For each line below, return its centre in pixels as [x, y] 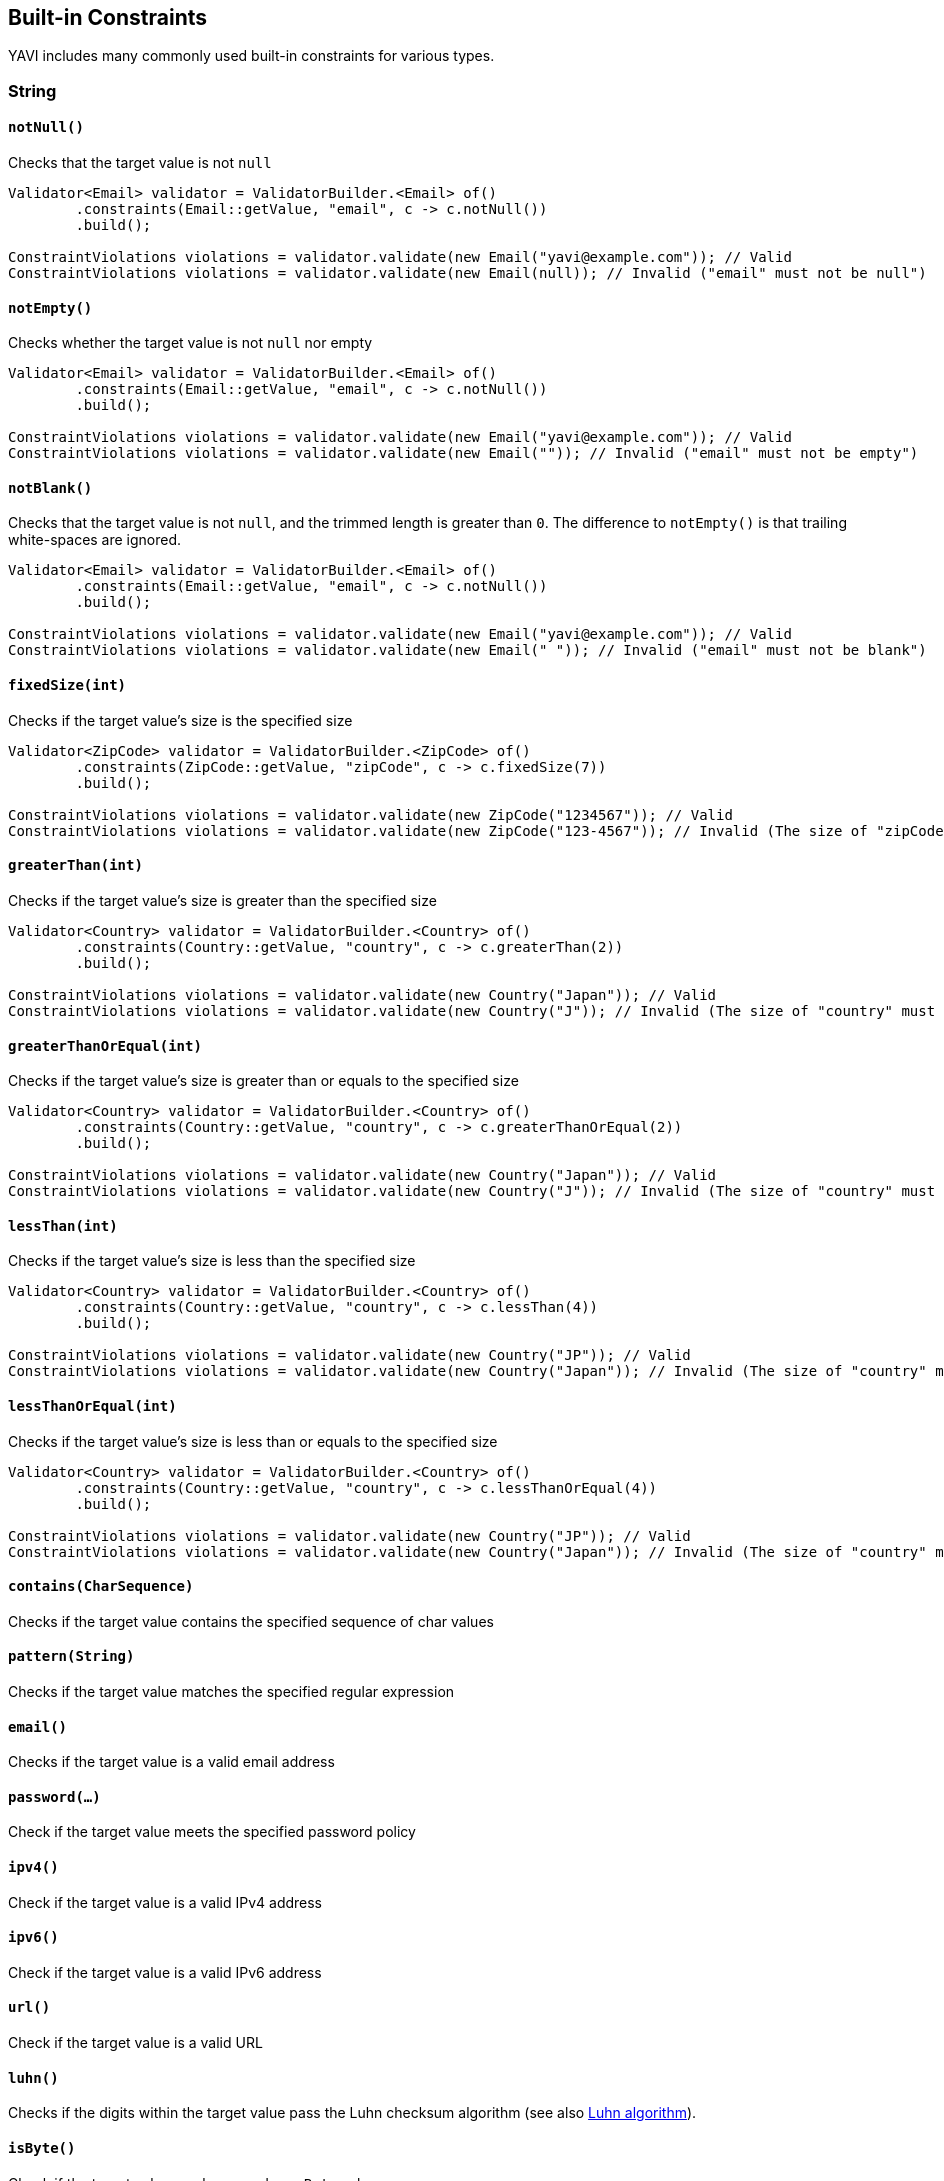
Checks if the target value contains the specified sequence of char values [251, 1621]
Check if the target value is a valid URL [135, 2043]
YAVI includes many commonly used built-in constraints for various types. [251, 56]
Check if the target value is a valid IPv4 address [165, 1902]
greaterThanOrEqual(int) [105, 1045]
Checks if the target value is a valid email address [171, 1762]
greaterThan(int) [75, 865]
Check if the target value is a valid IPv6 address [165, 1972]
